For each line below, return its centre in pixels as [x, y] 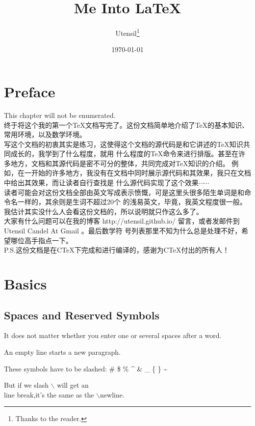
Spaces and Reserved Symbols [82, 315]
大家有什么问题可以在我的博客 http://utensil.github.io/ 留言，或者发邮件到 [122, 221]
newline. [112, 394]
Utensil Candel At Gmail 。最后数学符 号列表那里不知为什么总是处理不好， [123, 231]
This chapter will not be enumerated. [60, 115]
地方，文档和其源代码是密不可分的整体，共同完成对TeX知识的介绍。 [120, 163]
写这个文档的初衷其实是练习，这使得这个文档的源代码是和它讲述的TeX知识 [124, 144]
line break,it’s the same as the [49, 394]
